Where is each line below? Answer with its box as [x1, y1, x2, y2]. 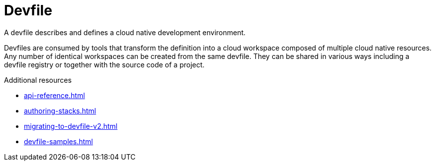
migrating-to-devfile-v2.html [24, 121, 117, 130]
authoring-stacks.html [24, 106, 97, 115]
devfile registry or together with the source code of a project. [4, 60, 205, 69]
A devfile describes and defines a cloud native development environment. [4, 28, 246, 37]
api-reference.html [24, 91, 85, 100]
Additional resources [4, 75, 72, 84]
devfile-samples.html [24, 137, 93, 146]
